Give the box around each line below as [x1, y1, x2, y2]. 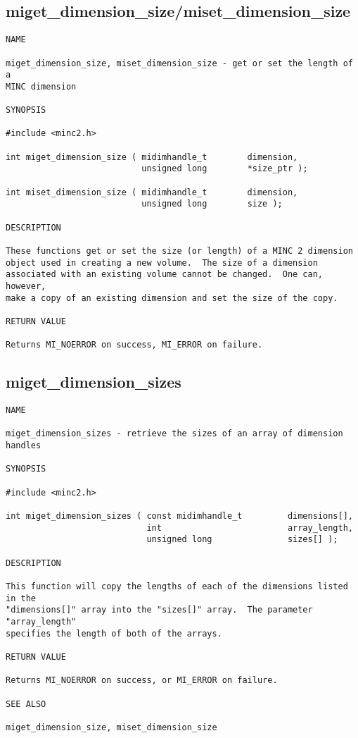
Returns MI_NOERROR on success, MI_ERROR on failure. [6, 340, 263, 350]
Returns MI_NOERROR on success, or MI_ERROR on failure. [6, 675, 278, 686]
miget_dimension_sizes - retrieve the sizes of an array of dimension [6, 429, 343, 439]
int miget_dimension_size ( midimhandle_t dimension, [6, 152, 298, 162]
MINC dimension [6, 81, 77, 92]
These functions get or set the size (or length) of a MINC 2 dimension [6, 246, 353, 257]
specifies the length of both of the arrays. [6, 628, 222, 639]
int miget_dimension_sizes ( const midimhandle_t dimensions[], [6, 511, 353, 522]
